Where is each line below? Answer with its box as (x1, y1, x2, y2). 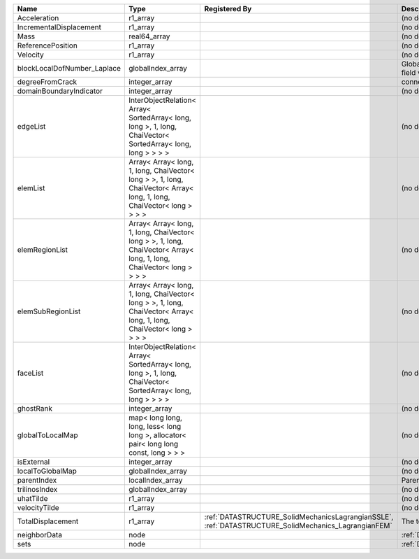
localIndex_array (128, 476, 183, 485)
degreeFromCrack (17, 77, 78, 87)
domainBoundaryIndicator (17, 86, 103, 96)
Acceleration (17, 13, 59, 22)
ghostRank (17, 404, 52, 413)
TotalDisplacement (17, 516, 79, 526)
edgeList (17, 122, 46, 131)
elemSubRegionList (17, 306, 81, 316)
